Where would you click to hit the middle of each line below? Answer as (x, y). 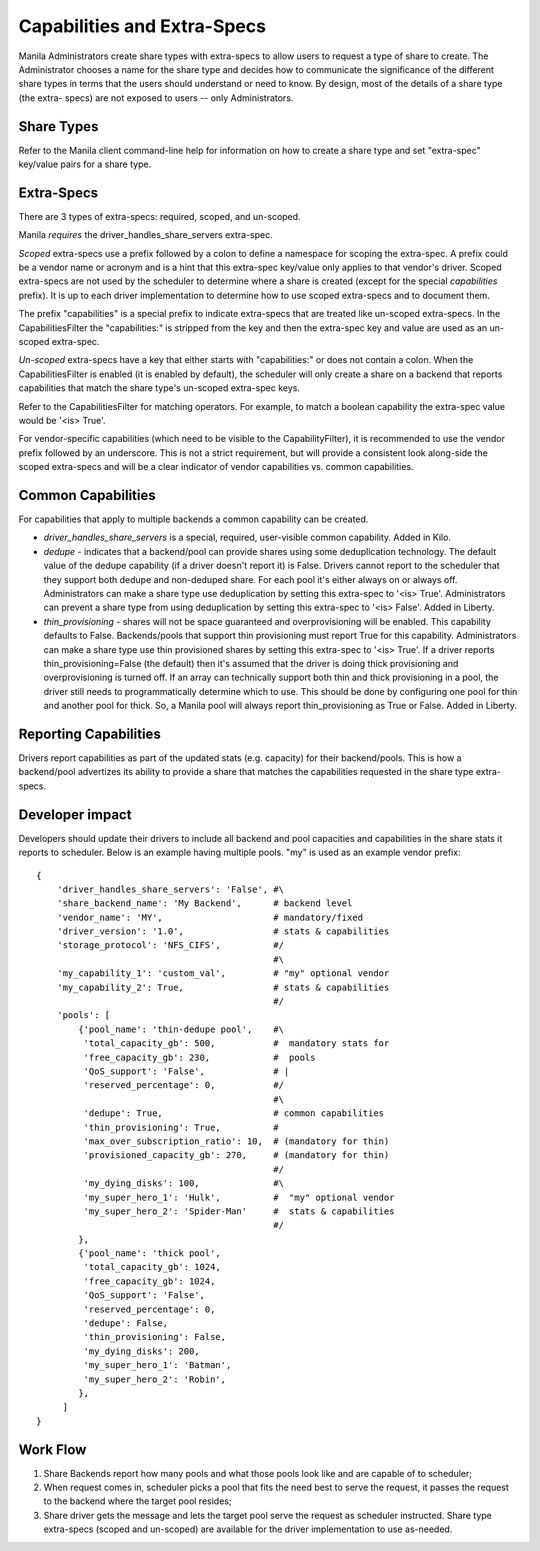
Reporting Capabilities (90, 733)
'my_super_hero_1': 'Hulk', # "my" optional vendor (239, 1197)
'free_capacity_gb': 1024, (149, 1281)
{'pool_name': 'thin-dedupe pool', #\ (181, 1029)
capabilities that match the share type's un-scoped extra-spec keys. (159, 388)
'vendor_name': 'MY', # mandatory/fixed (210, 917)
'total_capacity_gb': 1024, (152, 1267)
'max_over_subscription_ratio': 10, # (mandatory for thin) (236, 1141)
